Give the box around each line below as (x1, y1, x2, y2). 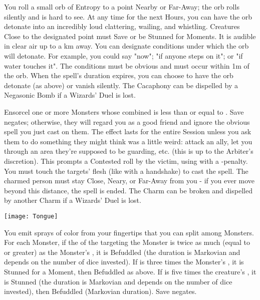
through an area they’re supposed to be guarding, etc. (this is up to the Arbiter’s (4, 146, 253, 156)
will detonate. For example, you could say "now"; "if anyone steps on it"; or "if (4, 50, 243, 61)
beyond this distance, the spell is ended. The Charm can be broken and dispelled (4, 185, 252, 195)
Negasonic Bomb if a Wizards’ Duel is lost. (4, 90, 136, 100)
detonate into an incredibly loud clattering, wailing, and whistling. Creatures (4, 21, 240, 32)
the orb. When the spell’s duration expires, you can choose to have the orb (4, 70, 233, 81)
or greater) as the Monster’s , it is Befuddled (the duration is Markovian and (4, 246, 240, 257)
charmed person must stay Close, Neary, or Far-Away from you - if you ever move (4, 175, 255, 186)
